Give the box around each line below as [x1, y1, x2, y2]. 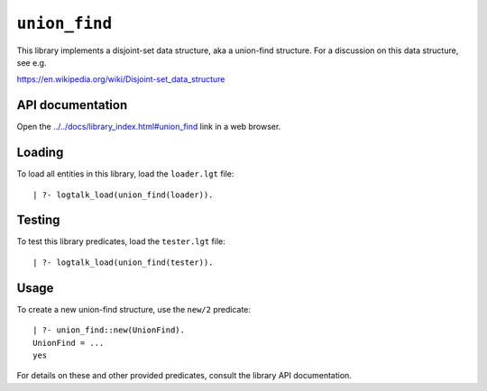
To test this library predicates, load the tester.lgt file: [16, 236, 225, 247]
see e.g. [16, 57, 47, 68]
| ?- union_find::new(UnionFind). [32, 325, 185, 335]
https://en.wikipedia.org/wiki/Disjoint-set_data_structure [16, 74, 225, 85]
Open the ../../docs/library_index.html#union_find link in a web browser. [16, 122, 281, 132]
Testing [16, 213, 60, 228]
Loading [16, 145, 64, 160]
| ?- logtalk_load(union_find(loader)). [32, 189, 214, 200]
